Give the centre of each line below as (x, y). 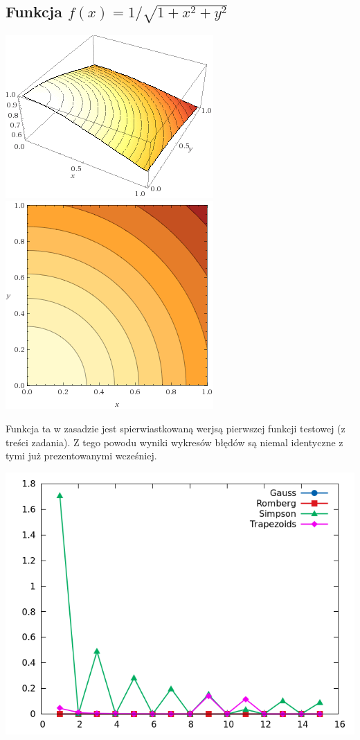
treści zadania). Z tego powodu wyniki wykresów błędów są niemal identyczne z (174, 442)
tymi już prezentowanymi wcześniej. (81, 456)
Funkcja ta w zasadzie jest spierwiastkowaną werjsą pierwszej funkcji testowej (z (175, 429)
